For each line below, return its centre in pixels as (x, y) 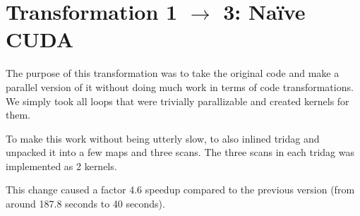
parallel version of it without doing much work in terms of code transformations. (180, 86)
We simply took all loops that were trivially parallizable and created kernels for (178, 101)
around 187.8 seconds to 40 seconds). (85, 204)
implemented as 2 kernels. (61, 166)
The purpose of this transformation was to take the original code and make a (173, 73)
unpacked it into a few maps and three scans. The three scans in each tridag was (180, 152)
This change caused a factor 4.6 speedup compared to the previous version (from (180, 190)
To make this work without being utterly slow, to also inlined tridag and (163, 138)
